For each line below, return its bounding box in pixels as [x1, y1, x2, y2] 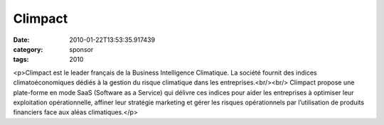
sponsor [69, 45, 94, 53]
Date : [13, 36, 30, 44]
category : [13, 45, 43, 53]
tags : [13, 55, 29, 64]
